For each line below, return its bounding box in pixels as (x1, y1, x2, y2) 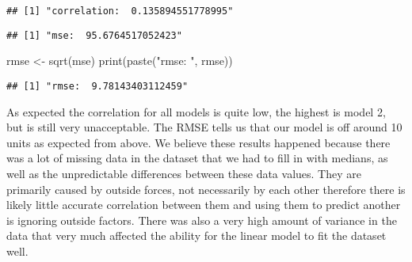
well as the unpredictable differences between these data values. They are (6, 165, 361, 181)
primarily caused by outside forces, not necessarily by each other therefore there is (6, 180, 406, 197)
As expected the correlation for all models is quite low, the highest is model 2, (6, 103, 386, 120)
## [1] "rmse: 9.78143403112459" (6, 80, 189, 92)
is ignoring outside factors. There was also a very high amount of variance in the (6, 211, 397, 228)
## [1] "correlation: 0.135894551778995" (6, 6, 234, 17)
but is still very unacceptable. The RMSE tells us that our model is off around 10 (6, 119, 402, 135)
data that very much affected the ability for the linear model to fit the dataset (6, 227, 387, 244)
